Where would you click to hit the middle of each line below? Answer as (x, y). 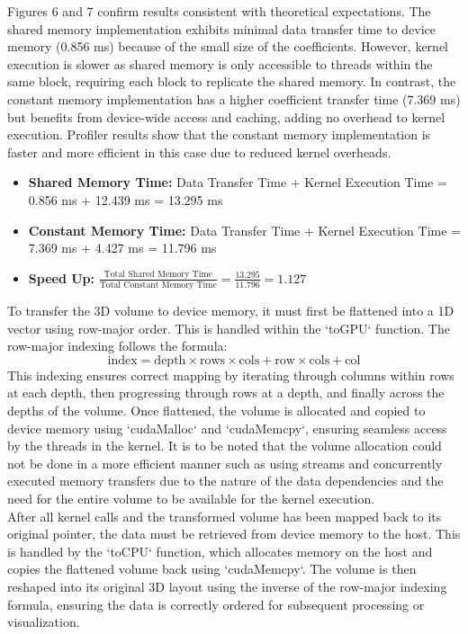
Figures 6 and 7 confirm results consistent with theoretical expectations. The (219, 11)
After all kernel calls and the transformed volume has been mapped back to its (225, 516)
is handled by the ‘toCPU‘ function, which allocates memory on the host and (220, 551)
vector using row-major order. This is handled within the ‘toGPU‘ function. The (229, 328)
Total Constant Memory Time (158, 286)
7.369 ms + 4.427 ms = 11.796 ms (122, 248)
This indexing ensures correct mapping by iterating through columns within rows (231, 375)
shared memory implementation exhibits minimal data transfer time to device (221, 28)
